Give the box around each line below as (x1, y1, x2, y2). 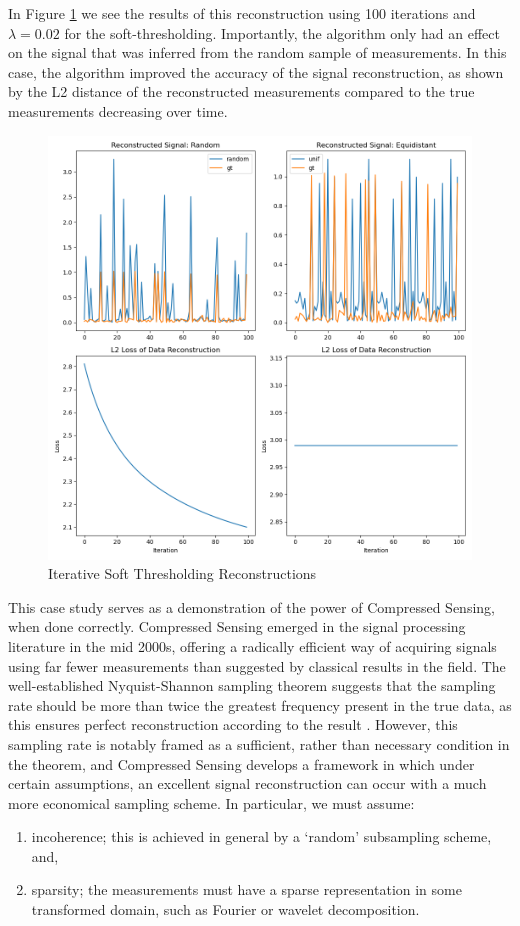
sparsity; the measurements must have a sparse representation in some (31, 879, 462, 900)
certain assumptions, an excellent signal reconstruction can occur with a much (8, 773, 487, 794)
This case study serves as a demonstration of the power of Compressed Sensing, (8, 596, 495, 617)
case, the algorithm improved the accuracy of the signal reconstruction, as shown (8, 61, 504, 82)
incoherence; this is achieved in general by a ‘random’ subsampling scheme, (31, 826, 492, 847)
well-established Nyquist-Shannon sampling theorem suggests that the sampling (8, 675, 496, 696)
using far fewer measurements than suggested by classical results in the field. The (8, 655, 506, 676)
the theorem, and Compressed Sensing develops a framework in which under (8, 753, 475, 774)
